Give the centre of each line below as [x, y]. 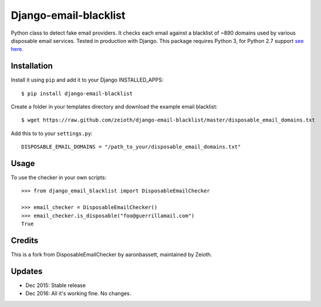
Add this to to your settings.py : [52, 133]
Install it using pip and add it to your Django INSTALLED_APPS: [87, 80]
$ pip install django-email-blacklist [77, 93]
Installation [32, 66]
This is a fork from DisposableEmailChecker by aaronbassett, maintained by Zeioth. [111, 254]
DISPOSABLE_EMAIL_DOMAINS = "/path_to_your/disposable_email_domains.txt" [131, 147]
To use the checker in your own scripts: [59, 178]
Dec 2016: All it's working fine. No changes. [78, 293]
